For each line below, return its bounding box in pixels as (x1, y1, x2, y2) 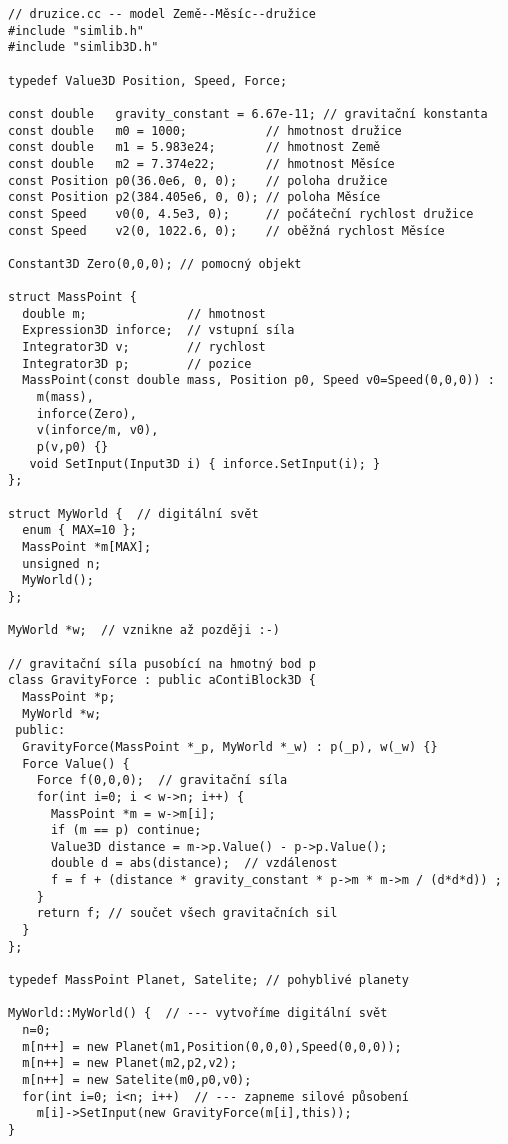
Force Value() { (22, 756, 130, 771)
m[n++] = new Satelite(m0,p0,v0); (22, 1073, 252, 1087)
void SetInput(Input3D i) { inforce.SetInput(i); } (29, 456, 381, 471)
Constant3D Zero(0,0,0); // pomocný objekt (8, 256, 302, 271)
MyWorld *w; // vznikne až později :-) (8, 623, 281, 638)
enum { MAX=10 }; (22, 523, 137, 538)
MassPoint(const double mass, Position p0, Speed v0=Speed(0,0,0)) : (22, 373, 495, 388)
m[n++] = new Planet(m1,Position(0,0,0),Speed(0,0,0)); (22, 1039, 402, 1054)
